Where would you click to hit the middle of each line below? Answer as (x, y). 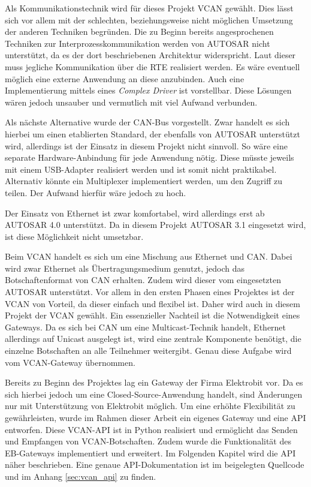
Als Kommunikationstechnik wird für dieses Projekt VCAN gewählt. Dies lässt (149, 8)
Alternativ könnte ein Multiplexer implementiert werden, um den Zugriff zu (144, 181)
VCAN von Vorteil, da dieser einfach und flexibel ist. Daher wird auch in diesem (153, 303)
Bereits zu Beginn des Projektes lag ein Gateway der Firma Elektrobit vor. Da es (154, 382)
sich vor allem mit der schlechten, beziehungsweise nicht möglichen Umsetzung (149, 19)
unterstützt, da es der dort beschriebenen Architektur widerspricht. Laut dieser (150, 55)
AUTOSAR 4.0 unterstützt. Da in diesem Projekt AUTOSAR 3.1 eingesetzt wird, (155, 225)
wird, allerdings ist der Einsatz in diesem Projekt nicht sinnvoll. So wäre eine (146, 145)
